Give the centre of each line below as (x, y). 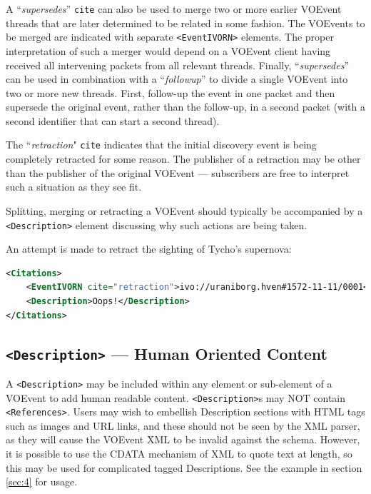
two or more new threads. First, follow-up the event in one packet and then (171, 92)
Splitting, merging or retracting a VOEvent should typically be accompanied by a (184, 210)
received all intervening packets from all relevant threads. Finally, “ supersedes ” (178, 65)
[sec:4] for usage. (42, 482)
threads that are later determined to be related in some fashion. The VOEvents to (185, 22)
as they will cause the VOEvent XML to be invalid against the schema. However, (183, 439)
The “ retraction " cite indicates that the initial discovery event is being (161, 145)
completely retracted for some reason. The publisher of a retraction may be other (183, 159)
